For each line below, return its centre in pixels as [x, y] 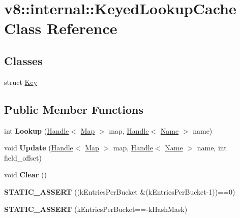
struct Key [21, 82]
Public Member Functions [74, 109]
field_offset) [23, 157]
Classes [23, 60]
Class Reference [61, 28]
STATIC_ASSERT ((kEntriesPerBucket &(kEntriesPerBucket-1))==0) [120, 191]
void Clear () [25, 175]
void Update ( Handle [39, 148]
